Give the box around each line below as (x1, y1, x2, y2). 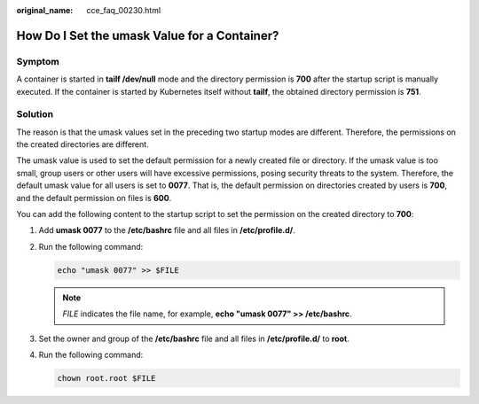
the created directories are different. (16, 139, 150, 150)
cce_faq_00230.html (86, 5, 161, 15)
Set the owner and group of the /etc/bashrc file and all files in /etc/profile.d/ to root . (38, 333, 349, 344)
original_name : (16, 5, 74, 15)
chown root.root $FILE (57, 373, 156, 383)
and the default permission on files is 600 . (16, 192, 172, 203)
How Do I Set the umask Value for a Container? (16, 27, 279, 43)
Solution (16, 108, 54, 120)
